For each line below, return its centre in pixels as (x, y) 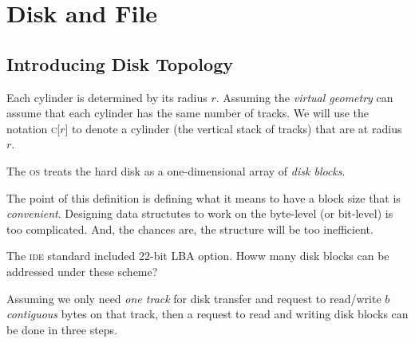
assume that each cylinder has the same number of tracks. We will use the (188, 113)
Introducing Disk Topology (120, 63)
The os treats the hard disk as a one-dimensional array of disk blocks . (176, 170)
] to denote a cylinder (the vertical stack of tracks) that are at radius (233, 128)
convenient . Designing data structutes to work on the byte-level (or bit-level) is (200, 213)
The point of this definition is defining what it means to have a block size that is (204, 197)
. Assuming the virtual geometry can (304, 97)
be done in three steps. (62, 329)
